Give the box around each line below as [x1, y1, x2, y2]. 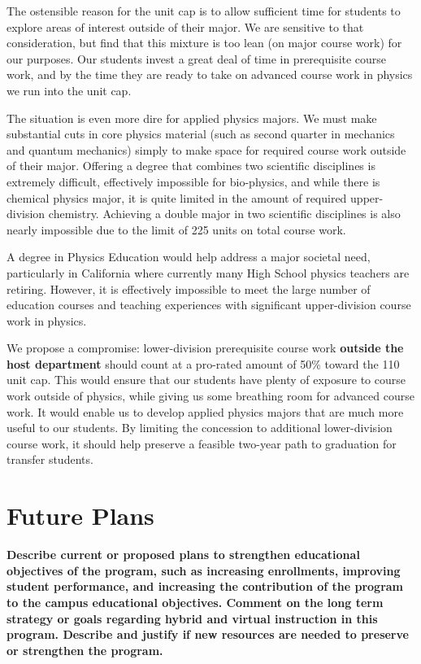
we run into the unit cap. [7, 81, 132, 98]
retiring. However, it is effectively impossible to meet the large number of [7, 280, 371, 297]
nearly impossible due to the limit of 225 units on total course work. [7, 221, 346, 238]
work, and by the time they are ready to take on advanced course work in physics [7, 66, 413, 83]
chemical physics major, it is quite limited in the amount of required [7, 189, 347, 206]
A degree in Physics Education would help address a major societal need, [7, 248, 371, 265]
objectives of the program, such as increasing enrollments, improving [7, 561, 401, 579]
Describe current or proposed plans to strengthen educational [7, 546, 360, 563]
